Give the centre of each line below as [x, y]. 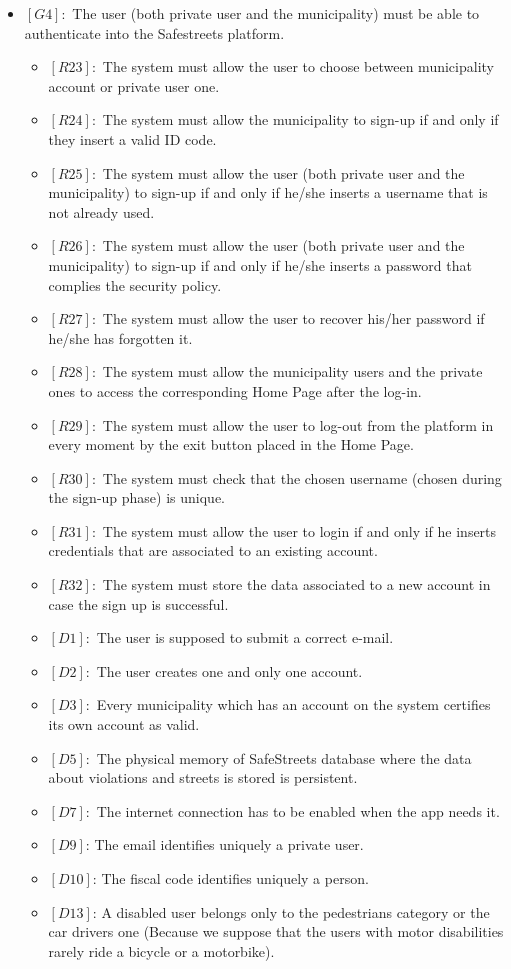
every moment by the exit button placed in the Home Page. [231, 444]
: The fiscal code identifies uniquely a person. [230, 878]
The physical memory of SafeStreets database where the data [284, 757]
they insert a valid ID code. [132, 138]
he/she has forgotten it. [120, 337]
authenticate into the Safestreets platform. [154, 32]
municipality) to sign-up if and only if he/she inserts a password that [260, 264]
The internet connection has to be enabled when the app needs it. [298, 810]
